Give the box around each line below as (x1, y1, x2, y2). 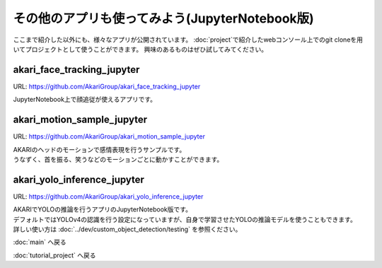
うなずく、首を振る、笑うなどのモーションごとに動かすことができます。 (13, 155, 224, 163)
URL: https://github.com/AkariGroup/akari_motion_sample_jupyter (13, 132, 205, 141)
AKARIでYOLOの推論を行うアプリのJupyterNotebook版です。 (13, 205, 192, 214)
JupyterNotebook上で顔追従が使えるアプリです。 (13, 95, 157, 104)
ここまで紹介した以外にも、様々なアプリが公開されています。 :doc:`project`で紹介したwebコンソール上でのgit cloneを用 (13, 35, 364, 44)
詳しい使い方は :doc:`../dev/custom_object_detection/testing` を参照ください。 (13, 225, 242, 233)
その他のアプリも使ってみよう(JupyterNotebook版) (13, 11, 314, 26)
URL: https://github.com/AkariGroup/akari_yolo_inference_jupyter (13, 192, 204, 201)
